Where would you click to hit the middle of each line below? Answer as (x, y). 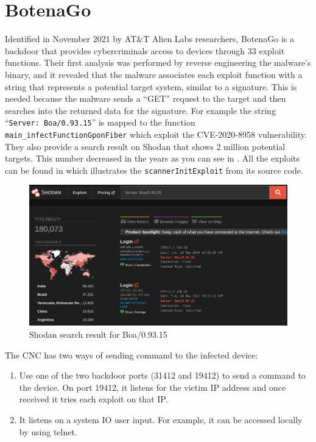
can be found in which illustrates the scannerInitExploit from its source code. (154, 170)
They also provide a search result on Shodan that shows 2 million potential (145, 146)
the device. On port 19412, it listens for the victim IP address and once (153, 387)
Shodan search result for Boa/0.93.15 (98, 334)
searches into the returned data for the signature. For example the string (140, 110)
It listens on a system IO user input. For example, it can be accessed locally (161, 419)
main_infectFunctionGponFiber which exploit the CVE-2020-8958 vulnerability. (156, 134)
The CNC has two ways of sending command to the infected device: (132, 355)
